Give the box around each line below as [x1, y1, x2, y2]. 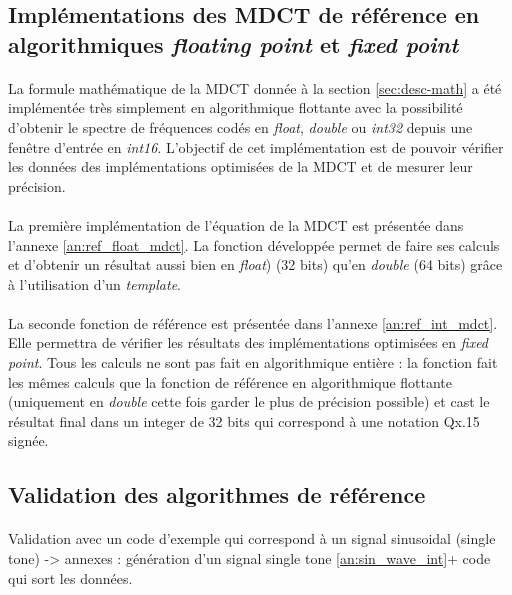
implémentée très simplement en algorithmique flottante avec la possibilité [8, 97, 463, 118]
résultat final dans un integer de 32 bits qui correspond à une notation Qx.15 [8, 410, 480, 431]
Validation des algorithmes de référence [8, 479, 426, 510]
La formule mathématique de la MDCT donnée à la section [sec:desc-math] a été [8, 77, 502, 98]
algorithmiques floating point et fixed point [8, 28, 459, 59]
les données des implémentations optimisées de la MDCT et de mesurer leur [8, 156, 473, 177]
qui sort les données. [8, 567, 133, 588]
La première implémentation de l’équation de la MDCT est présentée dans [8, 214, 464, 235]
